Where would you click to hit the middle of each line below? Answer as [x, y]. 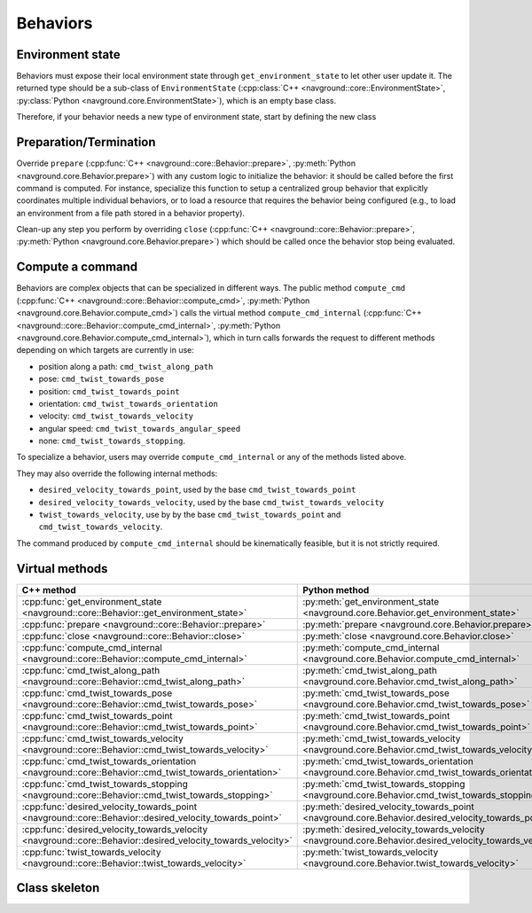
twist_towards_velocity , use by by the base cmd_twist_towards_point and [190, 515]
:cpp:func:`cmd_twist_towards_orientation [109, 761]
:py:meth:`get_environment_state [371, 601]
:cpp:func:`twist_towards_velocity [91, 852]
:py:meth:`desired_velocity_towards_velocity [394, 829]
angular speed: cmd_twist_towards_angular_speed [140, 428]
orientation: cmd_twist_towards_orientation [129, 403]
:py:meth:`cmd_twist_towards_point [376, 715]
